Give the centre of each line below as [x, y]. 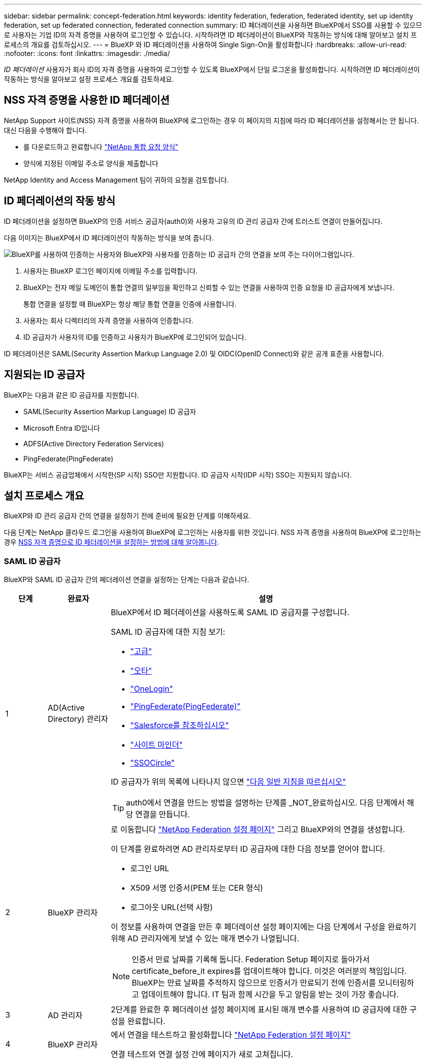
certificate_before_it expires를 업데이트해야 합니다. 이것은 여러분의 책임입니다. [269, 971]
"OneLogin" [151, 689]
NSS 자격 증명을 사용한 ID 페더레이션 [87, 100]
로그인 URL [150, 869]
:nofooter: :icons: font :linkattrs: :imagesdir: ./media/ [87, 53]
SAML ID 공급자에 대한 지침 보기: [168, 632]
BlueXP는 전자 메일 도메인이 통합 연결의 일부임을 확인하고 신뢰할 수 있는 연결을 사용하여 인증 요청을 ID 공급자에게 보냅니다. [209, 287]
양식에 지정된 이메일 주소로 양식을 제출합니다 [91, 163]
